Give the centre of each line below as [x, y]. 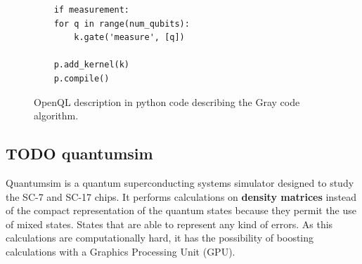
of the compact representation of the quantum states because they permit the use [181, 210]
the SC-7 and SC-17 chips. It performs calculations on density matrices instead [181, 196]
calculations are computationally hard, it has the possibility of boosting [160, 238]
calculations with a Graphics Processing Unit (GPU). [121, 251]
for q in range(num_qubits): [122, 24]
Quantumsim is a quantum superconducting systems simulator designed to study [180, 182]
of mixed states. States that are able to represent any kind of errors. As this [169, 224]
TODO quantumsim [79, 153]
